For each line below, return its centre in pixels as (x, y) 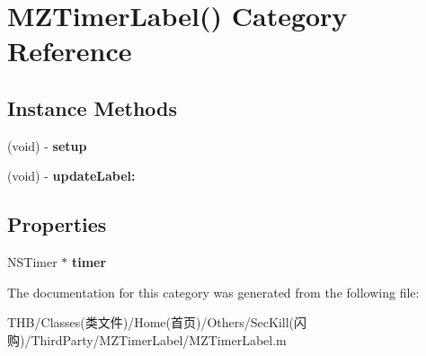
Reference (70, 51)
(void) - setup (47, 145)
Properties (57, 224)
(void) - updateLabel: (71, 176)
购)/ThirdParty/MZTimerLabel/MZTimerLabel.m (147, 339)
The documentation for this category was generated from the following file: (213, 292)
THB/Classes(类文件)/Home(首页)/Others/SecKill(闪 (157, 322)
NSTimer (32, 262)
